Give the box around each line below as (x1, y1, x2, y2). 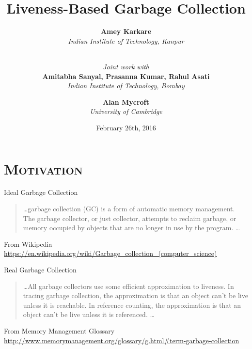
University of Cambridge (90, 106, 162, 116)
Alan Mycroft (103, 96, 149, 107)
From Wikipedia (4, 238, 52, 249)
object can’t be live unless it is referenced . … (23, 309, 155, 319)
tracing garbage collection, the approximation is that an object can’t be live (23, 290, 248, 301)
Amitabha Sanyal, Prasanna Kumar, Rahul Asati (42, 71, 210, 81)
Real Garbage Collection (4, 264, 77, 274)
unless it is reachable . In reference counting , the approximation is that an (23, 300, 241, 310)
